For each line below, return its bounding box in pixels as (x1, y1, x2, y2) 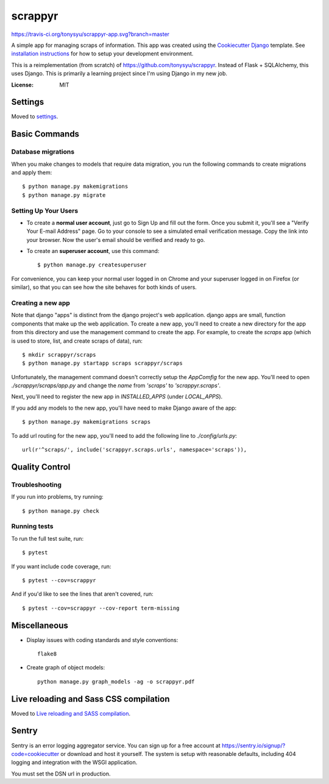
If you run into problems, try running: (11, 493, 104, 501)
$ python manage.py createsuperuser (37, 262, 147, 268)
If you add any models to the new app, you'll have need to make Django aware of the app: (11, 404, 237, 412)
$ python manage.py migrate (22, 191, 106, 198)
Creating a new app (11, 299, 70, 307)
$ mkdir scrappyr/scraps (22, 351, 96, 358)
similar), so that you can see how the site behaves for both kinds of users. (11, 283, 197, 291)
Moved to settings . (11, 113, 58, 120)
